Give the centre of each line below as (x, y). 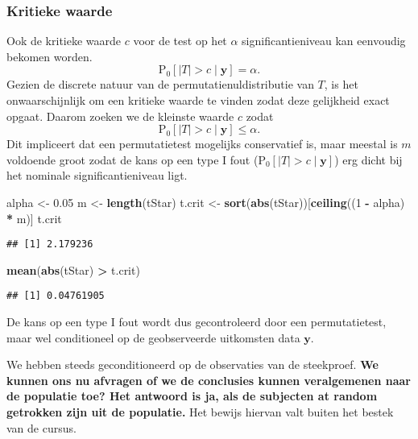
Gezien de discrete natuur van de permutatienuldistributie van (160, 84)
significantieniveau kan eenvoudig (324, 41)
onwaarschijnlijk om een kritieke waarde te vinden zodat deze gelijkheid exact (198, 100)
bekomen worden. (50, 56)
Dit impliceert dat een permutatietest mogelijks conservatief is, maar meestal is (202, 144)
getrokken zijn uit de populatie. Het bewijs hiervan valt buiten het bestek (200, 412)
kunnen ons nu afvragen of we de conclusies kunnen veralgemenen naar (209, 380)
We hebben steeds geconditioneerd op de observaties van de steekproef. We (192, 364)
